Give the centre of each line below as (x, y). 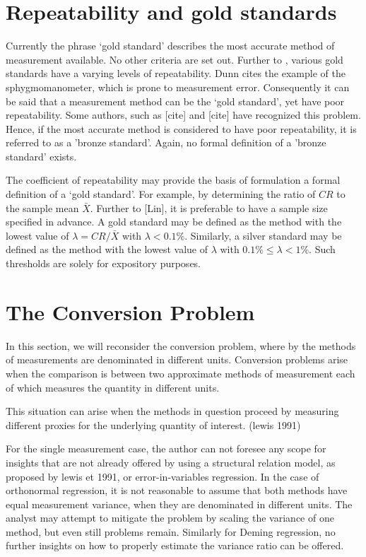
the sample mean (42, 207)
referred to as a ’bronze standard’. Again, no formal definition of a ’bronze (166, 142)
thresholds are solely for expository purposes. (104, 263)
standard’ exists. (41, 156)
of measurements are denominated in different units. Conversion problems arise (177, 359)
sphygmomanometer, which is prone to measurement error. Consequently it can (178, 87)
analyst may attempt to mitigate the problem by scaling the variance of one (170, 518)
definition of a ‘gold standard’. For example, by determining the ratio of (161, 194)
